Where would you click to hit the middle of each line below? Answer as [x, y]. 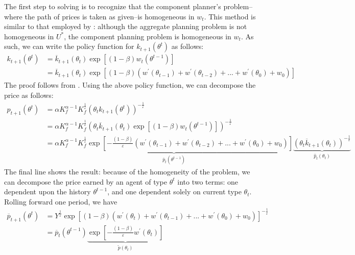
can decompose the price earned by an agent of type [86, 181]
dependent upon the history [48, 192]
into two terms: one [208, 181]
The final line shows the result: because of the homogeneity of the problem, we [127, 172]
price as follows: [29, 95]
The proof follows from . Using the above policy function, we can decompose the [130, 85]
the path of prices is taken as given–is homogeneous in [110, 16]
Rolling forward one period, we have [61, 201]
